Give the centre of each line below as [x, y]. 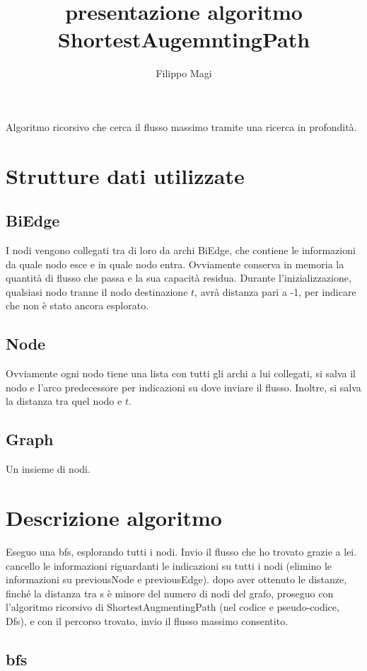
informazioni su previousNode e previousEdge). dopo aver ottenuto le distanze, [176, 579]
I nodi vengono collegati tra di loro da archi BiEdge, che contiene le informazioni [181, 250]
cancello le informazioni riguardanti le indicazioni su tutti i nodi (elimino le [169, 565]
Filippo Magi [184, 73]
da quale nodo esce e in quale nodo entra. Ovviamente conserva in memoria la [175, 264]
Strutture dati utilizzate [125, 175]
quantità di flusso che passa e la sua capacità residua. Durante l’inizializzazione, [179, 278]
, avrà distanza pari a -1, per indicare [275, 291]
